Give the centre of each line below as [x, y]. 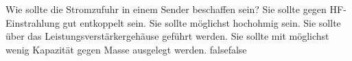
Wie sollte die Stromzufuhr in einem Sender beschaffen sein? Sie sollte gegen [166, 9]
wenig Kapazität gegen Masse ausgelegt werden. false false [126, 49]
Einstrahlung [33, 22]
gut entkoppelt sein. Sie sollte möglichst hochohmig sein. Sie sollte [202, 22]
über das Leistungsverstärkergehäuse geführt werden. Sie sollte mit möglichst [167, 36]
